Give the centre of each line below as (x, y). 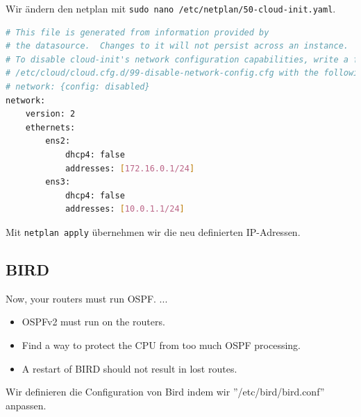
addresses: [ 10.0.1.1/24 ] (125, 209)
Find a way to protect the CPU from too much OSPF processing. (161, 345)
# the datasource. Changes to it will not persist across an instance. (177, 46)
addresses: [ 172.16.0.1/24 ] (130, 168)
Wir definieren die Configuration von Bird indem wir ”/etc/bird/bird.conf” (165, 392)
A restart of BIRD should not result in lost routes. (129, 368)
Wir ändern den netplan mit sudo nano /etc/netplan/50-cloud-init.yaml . (171, 8)
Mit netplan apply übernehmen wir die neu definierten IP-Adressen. (153, 231)
